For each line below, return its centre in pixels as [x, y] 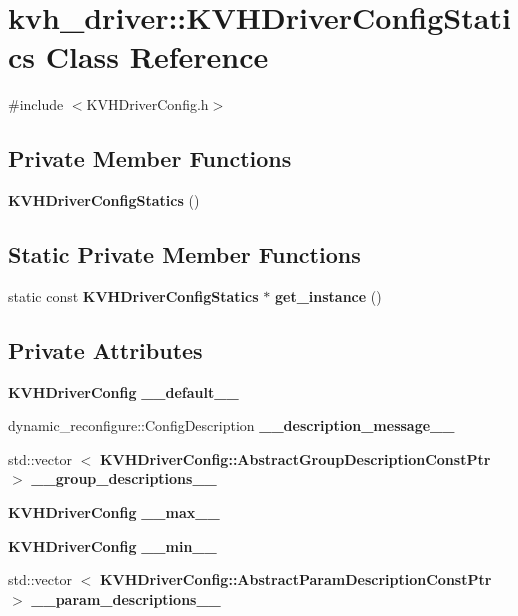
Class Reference [157, 56]
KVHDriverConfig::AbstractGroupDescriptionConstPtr [295, 458]
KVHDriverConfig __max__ [114, 512]
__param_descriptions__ [126, 598]
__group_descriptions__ [124, 478]
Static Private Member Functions [184, 254]
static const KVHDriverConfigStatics [133, 295]
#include [36, 104]
